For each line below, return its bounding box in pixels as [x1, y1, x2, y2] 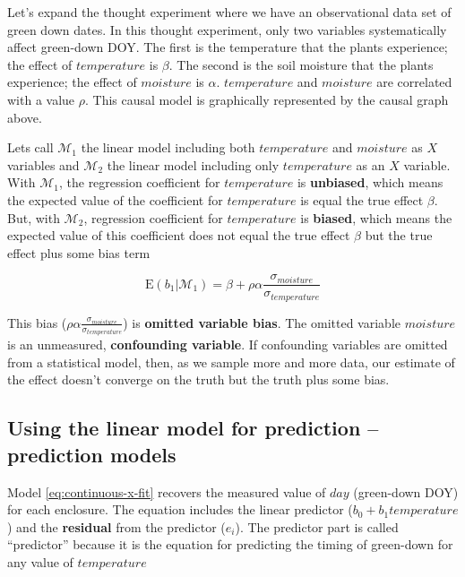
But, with [7, 208, 60, 227]
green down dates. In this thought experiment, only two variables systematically [7, 20, 447, 39]
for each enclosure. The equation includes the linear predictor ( [7, 500, 353, 519]
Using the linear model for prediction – [7, 414, 379, 442]
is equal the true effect [300, 190, 424, 209]
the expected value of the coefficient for [7, 190, 223, 209]
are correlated [376, 73, 452, 91]
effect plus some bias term [7, 243, 151, 262]
